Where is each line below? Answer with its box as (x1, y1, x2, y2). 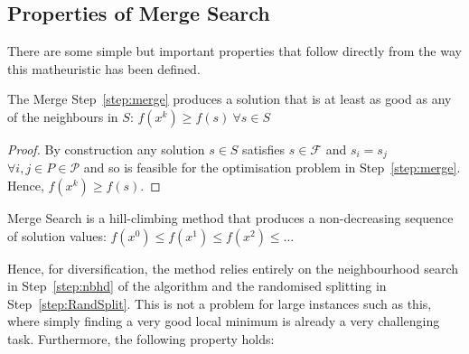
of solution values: (7, 226, 107, 245)
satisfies (242, 139, 286, 158)
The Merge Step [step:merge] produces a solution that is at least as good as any (7, 89, 452, 108)
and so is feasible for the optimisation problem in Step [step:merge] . (83, 158, 461, 177)
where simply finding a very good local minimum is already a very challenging (7, 312, 440, 331)
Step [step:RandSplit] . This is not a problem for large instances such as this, (7, 293, 432, 312)
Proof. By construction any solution (7, 139, 205, 158)
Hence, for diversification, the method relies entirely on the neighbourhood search (7, 258, 459, 277)
